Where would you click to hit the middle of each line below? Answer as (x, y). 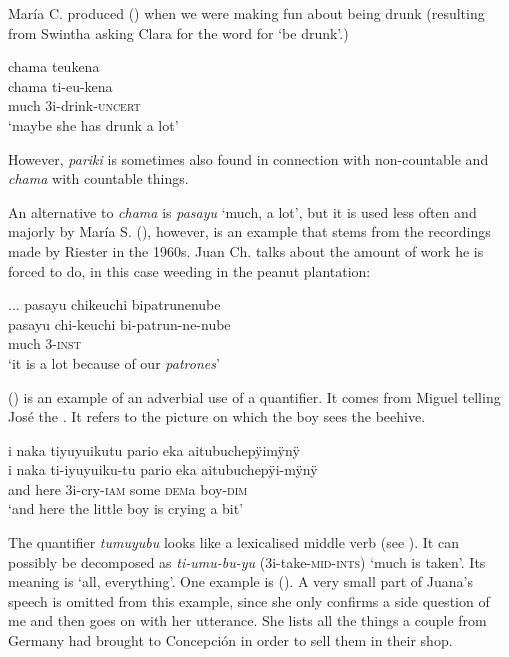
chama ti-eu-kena (60, 85)
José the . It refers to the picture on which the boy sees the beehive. (217, 416)
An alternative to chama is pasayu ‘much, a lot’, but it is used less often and (242, 211)
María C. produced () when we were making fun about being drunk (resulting (246, 13)
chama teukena (54, 66)
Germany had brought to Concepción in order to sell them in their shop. (230, 640)
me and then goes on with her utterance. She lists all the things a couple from (247, 620)
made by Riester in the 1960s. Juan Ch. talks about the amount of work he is (246, 250)
